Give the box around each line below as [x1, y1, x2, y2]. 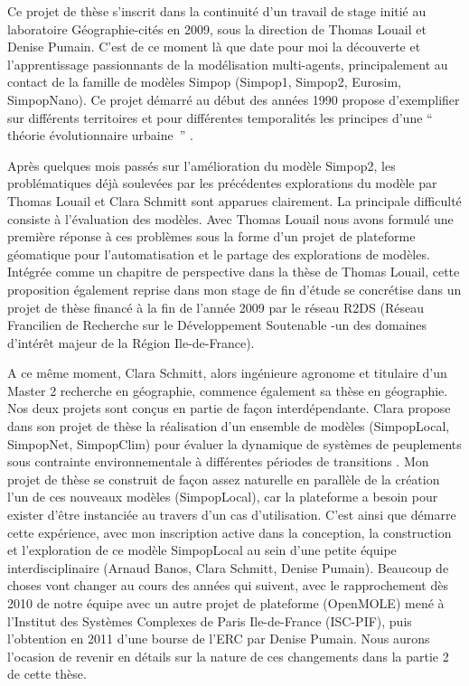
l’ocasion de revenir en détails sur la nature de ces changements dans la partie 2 [7, 646, 449, 665]
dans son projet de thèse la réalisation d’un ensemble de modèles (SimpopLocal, [7, 417, 450, 436]
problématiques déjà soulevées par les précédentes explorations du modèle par [7, 174, 437, 193]
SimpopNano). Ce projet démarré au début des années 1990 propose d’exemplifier [7, 89, 460, 108]
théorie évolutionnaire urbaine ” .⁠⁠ [7, 126, 193, 145]
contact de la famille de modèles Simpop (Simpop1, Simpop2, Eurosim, [7, 72, 401, 91]
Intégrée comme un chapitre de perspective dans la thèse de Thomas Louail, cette [7, 262, 460, 281]
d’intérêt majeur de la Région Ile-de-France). [7, 333, 255, 352]
